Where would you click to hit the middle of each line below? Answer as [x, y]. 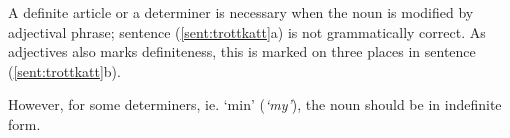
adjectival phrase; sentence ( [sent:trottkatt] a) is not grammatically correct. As [247, 31]
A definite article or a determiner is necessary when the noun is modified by [241, 12]
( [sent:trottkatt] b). [64, 70]
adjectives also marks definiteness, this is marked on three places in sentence [242, 51]
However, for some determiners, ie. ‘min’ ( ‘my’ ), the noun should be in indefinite [255, 104]
